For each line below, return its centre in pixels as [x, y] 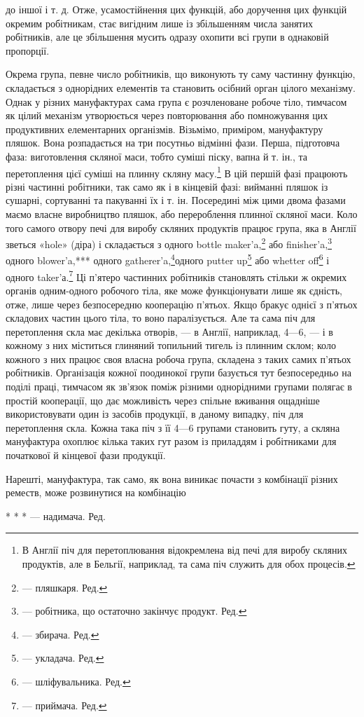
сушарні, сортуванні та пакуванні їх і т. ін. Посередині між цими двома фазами [176, 200]
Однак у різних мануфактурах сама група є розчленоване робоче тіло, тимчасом [176, 101]
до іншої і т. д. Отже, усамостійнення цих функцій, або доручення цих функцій [176, 9]
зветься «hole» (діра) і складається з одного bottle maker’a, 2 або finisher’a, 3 [169, 243]
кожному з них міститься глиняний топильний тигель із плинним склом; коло [171, 345]
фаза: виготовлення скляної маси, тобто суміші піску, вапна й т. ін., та [157, 156]
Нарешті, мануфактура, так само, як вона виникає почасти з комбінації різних [172, 478]
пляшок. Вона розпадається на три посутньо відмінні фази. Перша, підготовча [173, 143]
